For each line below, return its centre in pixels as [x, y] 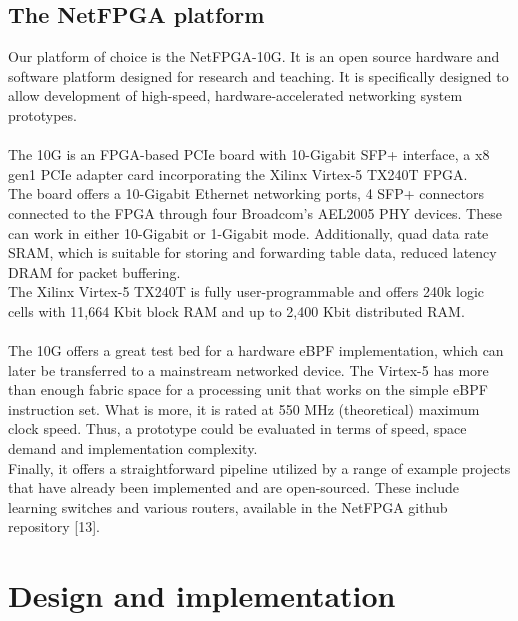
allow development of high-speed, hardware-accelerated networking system [235, 95]
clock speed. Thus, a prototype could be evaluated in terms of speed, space [237, 428]
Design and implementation [202, 595]
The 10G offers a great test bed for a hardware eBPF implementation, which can [256, 350]
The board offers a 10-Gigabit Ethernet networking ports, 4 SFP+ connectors [246, 193]
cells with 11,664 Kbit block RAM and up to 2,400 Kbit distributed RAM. [236, 310]
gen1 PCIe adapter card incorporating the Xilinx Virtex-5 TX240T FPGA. [238, 173]
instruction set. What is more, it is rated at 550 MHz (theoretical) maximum [244, 408]
